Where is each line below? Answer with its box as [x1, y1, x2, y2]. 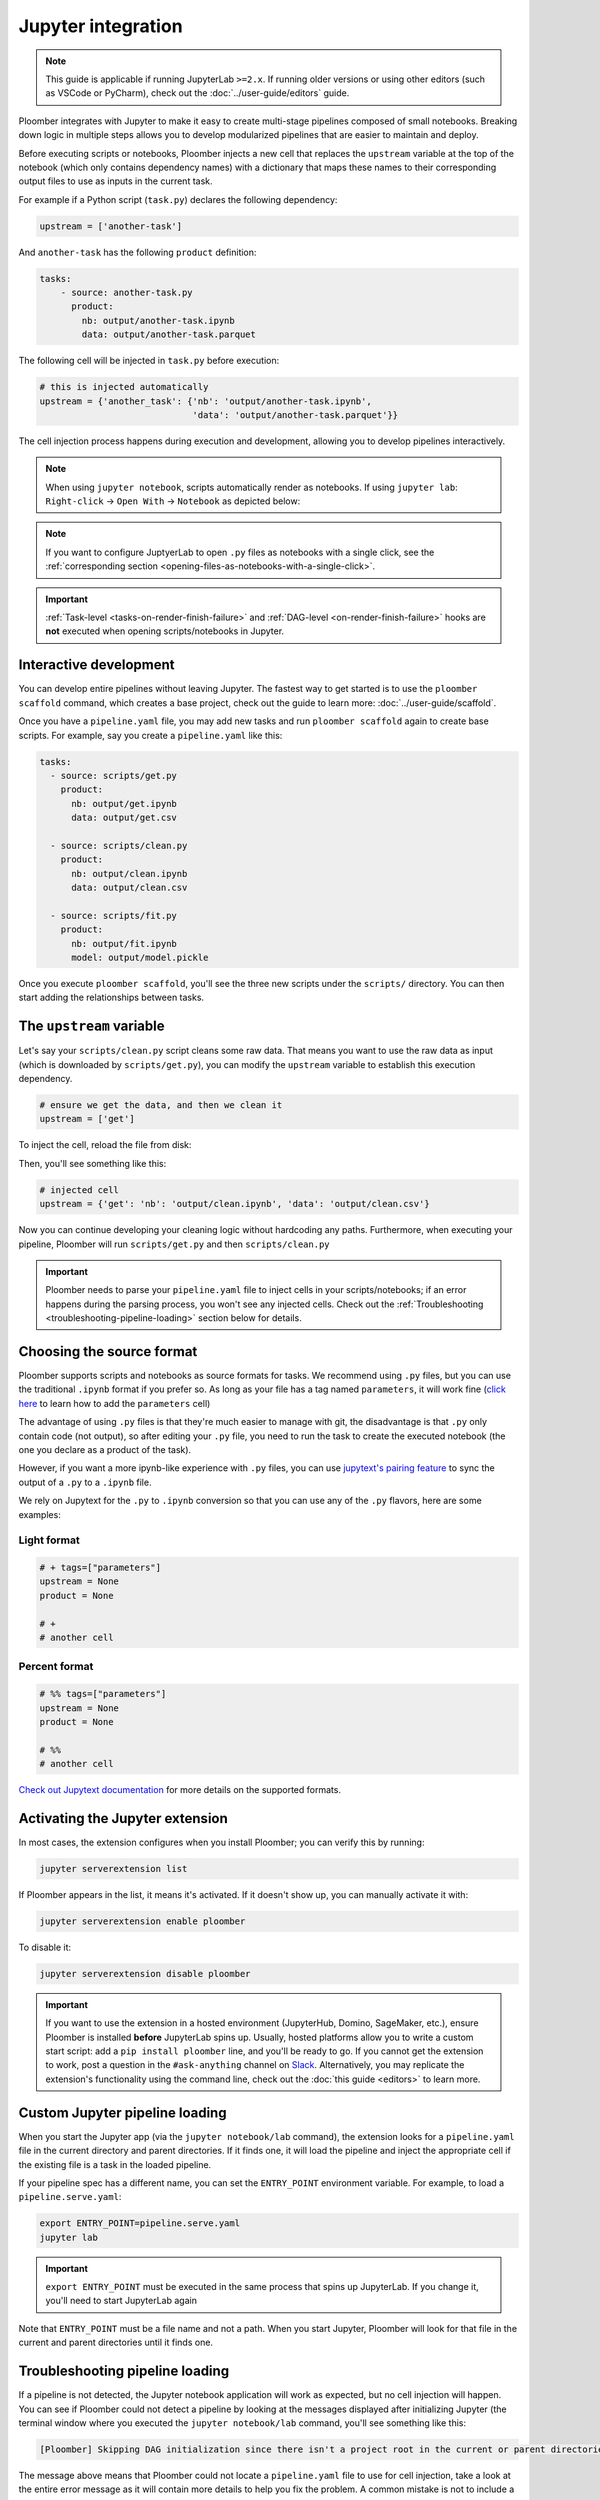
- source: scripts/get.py [50, 770, 177, 781]
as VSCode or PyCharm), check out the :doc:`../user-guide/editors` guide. [45, 87, 350, 99]
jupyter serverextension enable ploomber [39, 1915, 246, 1927]
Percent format [18, 1660, 94, 1674]
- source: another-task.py [60, 287, 194, 299]
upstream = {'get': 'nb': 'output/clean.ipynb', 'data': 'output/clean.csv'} [39, 1198, 430, 1210]
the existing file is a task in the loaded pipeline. [18, 2158, 212, 2170]
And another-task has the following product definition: [18, 246, 257, 258]
